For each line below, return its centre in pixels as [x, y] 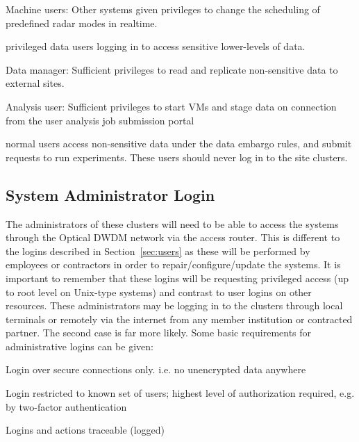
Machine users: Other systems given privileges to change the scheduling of [163, 9]
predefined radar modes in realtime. [82, 23]
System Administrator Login [110, 194]
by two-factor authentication [66, 406]
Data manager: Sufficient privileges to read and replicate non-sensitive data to [172, 69]
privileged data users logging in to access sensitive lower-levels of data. [156, 46]
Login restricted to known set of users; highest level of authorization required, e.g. [180, 393]
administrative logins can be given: [80, 346]
